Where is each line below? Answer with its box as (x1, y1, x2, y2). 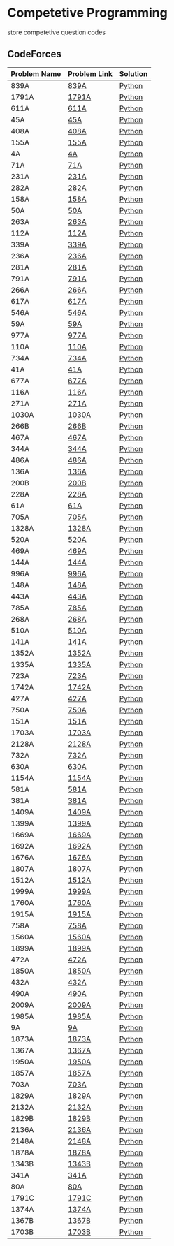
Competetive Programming (7, 5, 168, 21)
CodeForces (7, 48, 61, 60)
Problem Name (10, 68, 61, 78)
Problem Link (67, 68, 113, 78)
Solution (119, 68, 148, 78)
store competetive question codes (7, 28, 106, 36)
